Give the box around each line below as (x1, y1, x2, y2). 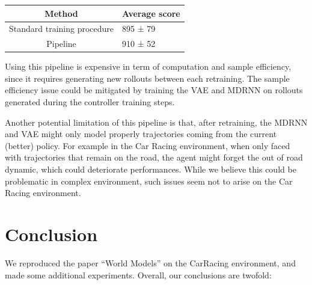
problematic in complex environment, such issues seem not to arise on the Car (5, 174, 293, 187)
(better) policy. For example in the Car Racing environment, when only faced (5, 139, 290, 152)
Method (44, 7, 78, 19)
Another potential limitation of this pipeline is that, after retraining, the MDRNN (5, 115, 308, 128)
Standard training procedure (9, 22, 114, 35)
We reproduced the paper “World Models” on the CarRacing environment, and (5, 256, 296, 269)
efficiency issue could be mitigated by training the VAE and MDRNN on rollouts (5, 84, 303, 96)
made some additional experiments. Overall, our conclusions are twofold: (5, 268, 272, 281)
